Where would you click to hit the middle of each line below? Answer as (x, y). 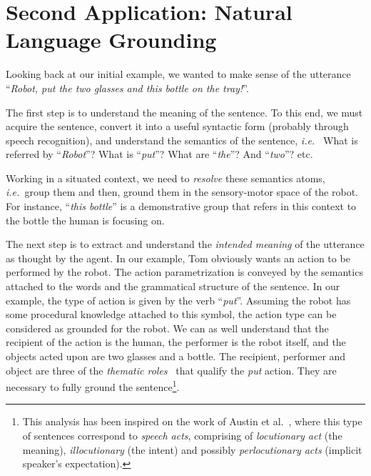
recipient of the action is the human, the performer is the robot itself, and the (176, 342)
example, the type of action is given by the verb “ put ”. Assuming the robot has (178, 300)
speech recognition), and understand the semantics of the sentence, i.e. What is (182, 140)
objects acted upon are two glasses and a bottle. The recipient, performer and (176, 356)
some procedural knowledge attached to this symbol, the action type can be (171, 314)
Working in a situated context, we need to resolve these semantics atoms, (166, 178)
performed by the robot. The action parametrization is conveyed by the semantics (184, 272)
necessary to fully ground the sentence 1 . (93, 386)
